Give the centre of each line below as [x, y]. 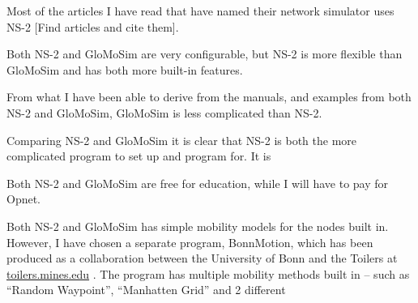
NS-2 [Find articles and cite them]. [93, 26]
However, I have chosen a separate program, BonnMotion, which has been [190, 242]
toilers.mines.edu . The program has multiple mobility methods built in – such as [208, 273]
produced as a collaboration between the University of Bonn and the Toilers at [202, 258]
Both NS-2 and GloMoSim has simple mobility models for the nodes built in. [198, 226]
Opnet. [24, 199]
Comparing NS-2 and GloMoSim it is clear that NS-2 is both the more [182, 140]
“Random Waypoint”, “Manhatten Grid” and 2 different [146, 290]
